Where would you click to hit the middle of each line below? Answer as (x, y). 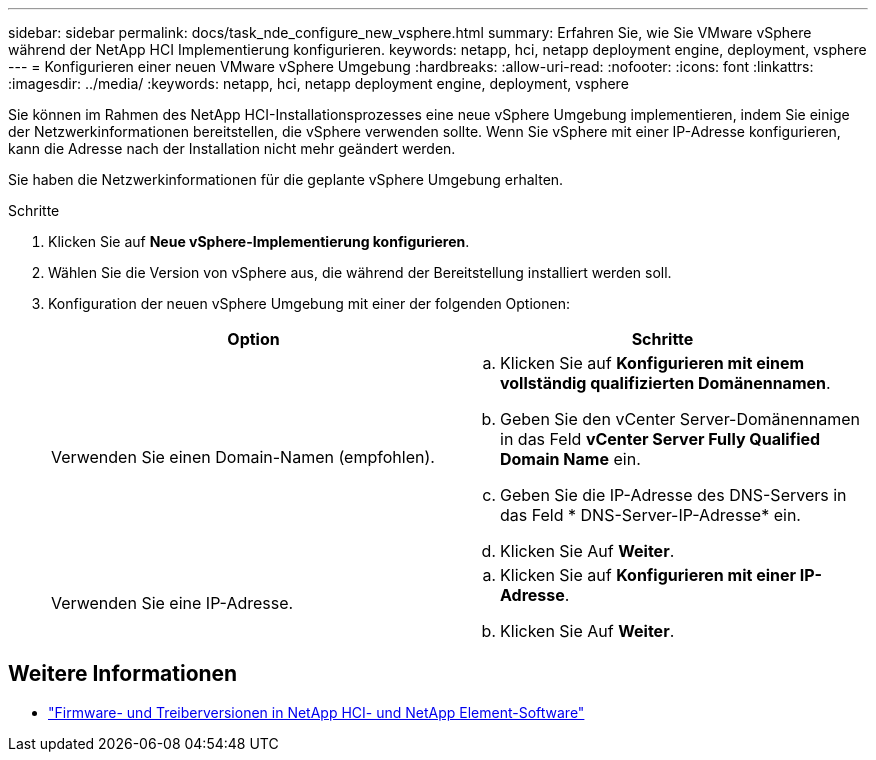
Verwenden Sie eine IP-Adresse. (172, 603)
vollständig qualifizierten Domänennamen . (665, 383)
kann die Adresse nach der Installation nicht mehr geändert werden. (232, 148)
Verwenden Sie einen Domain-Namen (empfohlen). (243, 457)
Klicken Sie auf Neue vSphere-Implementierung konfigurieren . (259, 241)
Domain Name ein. (570, 459)
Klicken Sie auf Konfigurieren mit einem (652, 363)
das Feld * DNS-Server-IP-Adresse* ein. (650, 515)
